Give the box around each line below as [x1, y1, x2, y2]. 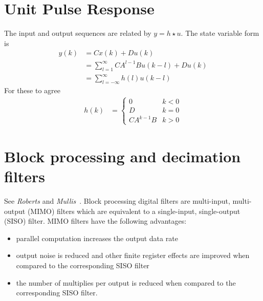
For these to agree [4, 85, 60, 95]
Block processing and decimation [4, 145, 241, 166]
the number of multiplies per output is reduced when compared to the [16, 277, 236, 288]
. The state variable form [181, 28, 259, 38]
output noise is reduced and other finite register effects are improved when [16, 250, 250, 261]
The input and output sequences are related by [4, 28, 151, 38]
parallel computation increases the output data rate [16, 232, 178, 243]
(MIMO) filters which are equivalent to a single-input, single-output [27, 205, 240, 216]
